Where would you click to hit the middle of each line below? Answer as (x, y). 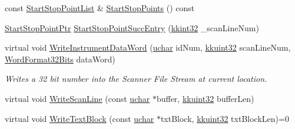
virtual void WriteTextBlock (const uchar (79, 118)
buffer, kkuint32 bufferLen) (205, 98)
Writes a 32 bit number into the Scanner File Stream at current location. (136, 79)
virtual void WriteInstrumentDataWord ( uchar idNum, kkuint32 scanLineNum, (148, 47)
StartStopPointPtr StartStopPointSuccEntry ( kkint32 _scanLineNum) (132, 27)
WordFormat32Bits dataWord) (60, 59)
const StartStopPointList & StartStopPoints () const (100, 8)
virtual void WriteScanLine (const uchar (77, 98)
